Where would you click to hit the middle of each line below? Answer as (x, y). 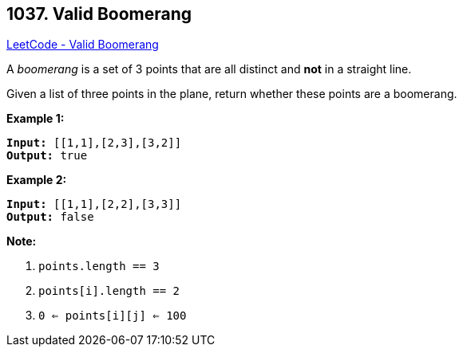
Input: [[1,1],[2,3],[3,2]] (94, 143)
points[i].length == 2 (109, 291)
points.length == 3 (99, 267)
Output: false (50, 217)
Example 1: (36, 119)
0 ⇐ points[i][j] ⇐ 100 (113, 316)
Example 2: (37, 180)
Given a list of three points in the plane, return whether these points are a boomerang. (232, 94)
